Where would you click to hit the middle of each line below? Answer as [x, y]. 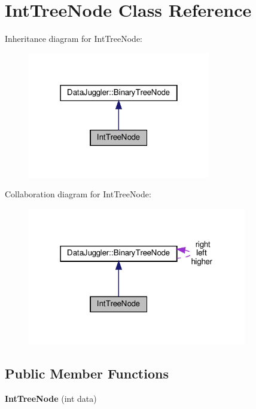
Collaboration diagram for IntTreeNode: [78, 194]
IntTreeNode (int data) [51, 398]
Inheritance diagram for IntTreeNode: [74, 39]
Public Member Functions [87, 373]
